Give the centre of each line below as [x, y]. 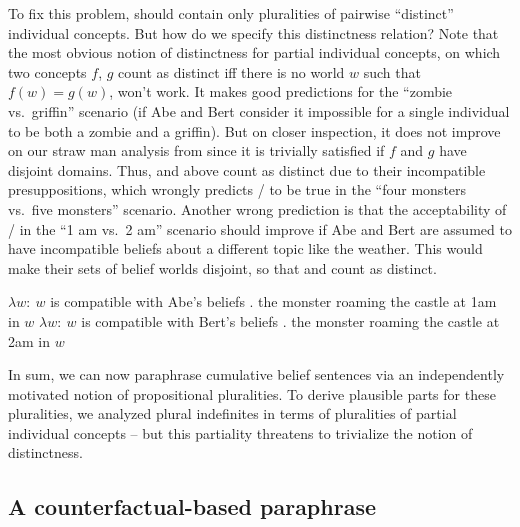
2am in [29, 340]
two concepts [47, 71]
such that [392, 71]
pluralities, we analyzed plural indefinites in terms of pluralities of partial [232, 413]
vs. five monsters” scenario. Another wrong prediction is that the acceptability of [257, 208]
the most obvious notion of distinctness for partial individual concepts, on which [254, 52]
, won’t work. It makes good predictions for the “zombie [281, 91]
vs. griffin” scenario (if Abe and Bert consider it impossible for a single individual [259, 110]
